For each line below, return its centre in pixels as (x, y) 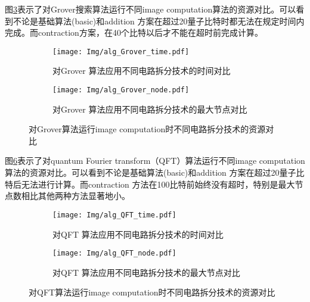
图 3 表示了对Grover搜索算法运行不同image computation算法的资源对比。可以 (151, 9)
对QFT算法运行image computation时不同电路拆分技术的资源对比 (152, 292)
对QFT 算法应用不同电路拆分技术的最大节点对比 (146, 272)
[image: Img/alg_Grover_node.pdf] (121, 90)
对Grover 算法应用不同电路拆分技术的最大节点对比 (150, 109)
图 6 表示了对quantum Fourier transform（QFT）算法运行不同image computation (155, 161)
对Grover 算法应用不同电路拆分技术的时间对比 (142, 71)
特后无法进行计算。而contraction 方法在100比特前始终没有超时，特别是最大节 (154, 184)
